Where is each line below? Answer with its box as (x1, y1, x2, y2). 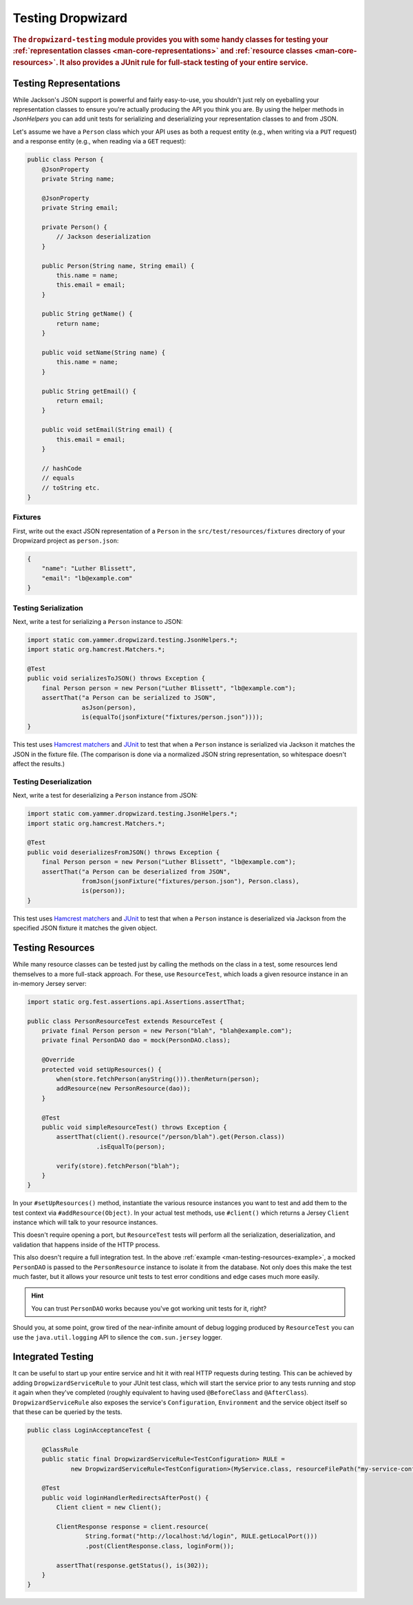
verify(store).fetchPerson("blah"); (56, 1162, 180, 1170)
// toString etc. (41, 483, 100, 492)
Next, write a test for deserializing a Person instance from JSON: (12, 791, 198, 800)
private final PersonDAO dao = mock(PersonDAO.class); (41, 1036, 231, 1044)
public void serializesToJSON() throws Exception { (27, 674, 206, 683)
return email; (56, 397, 104, 405)
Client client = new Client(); (56, 1504, 162, 1511)
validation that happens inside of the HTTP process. (12, 1240, 160, 1249)
